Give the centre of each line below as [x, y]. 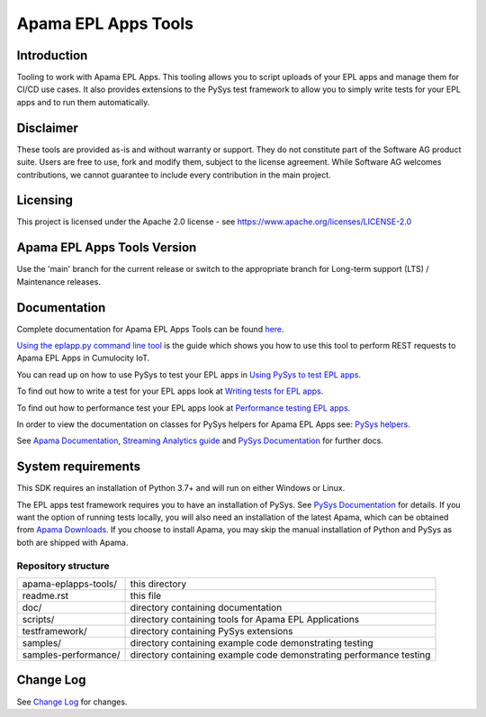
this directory [158, 584]
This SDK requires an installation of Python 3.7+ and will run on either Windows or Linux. [181, 488]
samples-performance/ [71, 655]
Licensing [45, 200]
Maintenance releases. [59, 281]
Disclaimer [47, 127]
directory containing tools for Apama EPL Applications [245, 619]
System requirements [79, 467]
